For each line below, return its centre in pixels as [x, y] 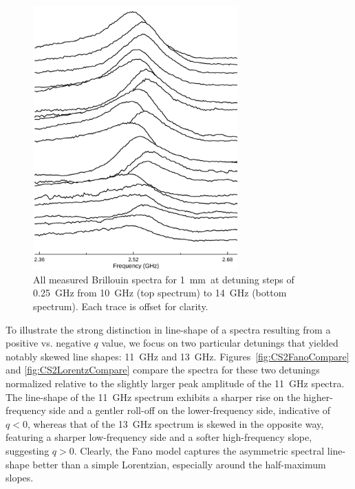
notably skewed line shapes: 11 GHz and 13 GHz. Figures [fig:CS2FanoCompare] [177, 356]
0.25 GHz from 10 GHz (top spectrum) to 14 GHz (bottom [160, 293]
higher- [318, 396]
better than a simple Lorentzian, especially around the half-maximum [179, 464]
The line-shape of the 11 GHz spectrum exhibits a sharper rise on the [153, 396]
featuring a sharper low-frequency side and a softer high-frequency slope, [159, 437]
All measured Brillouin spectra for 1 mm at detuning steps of [164, 279]
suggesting [28, 450]
